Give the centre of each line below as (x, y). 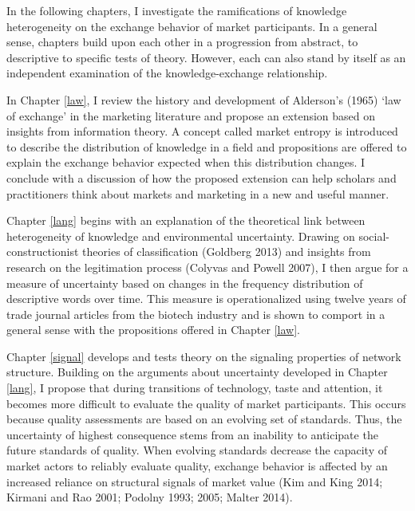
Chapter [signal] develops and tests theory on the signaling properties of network (204, 356)
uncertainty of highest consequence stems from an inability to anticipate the (192, 434)
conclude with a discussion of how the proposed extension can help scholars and (202, 177)
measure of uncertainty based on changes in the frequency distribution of (185, 283)
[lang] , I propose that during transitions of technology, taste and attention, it (195, 388)
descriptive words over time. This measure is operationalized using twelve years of (206, 299)
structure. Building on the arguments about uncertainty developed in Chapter (197, 372)
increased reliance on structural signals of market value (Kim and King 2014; (195, 481)
